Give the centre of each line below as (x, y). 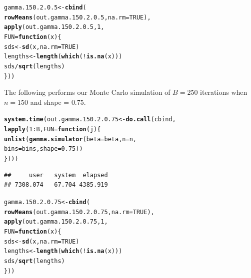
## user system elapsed (56, 175)
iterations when (224, 92)
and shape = (50, 102)
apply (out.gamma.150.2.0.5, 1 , (54, 27)
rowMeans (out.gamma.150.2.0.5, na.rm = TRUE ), (77, 17)
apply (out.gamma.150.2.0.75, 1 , (56, 222)
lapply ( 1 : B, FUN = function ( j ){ (52, 130)
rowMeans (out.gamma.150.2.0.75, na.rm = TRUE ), (79, 212)
